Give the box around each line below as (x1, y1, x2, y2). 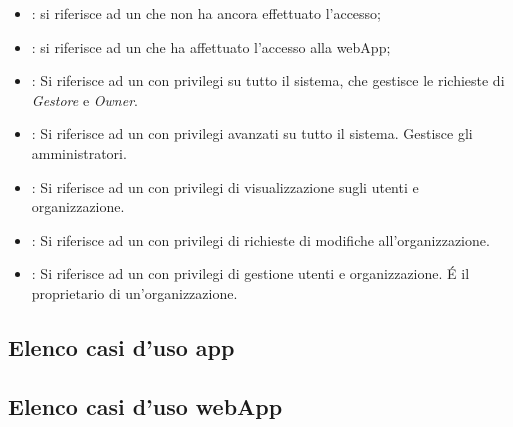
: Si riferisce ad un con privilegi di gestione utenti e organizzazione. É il (31, 263, 470, 284)
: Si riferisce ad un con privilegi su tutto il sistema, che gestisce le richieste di (31, 70, 505, 91)
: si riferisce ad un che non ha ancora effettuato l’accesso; (31, 3, 382, 23)
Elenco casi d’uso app (8, 331, 235, 362)
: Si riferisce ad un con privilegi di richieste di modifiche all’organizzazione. (31, 229, 490, 250)
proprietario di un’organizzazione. (31, 282, 238, 303)
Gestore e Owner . (31, 89, 138, 110)
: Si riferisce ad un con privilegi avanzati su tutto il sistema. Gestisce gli (31, 123, 473, 144)
